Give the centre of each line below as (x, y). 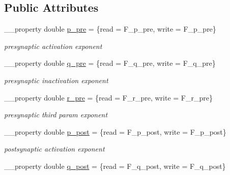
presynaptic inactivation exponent (56, 80)
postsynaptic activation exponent (54, 149)
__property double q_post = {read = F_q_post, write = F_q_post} (115, 166)
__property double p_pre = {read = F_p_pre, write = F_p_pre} (110, 29)
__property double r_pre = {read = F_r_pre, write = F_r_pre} (108, 97)
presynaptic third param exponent (56, 115)
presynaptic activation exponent (53, 46)
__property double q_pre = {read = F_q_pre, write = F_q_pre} (110, 63)
